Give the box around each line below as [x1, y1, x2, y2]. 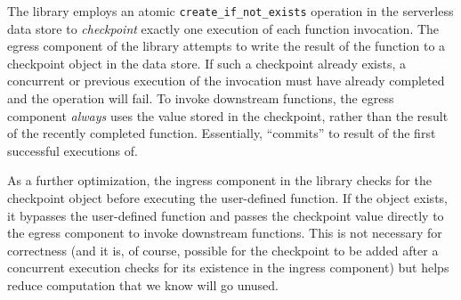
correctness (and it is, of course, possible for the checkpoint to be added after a [7, 240, 439, 259]
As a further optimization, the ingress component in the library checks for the [7, 171, 432, 190]
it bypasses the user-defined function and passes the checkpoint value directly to [7, 206, 444, 224]
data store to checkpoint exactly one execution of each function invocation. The [7, 19, 440, 37]
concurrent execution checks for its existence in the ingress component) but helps [7, 258, 449, 277]
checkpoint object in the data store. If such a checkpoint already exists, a [7, 53, 406, 72]
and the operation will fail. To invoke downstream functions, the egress [7, 89, 394, 108]
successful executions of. [7, 141, 138, 159]
